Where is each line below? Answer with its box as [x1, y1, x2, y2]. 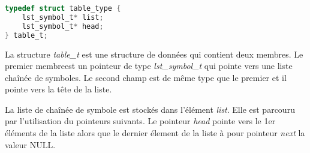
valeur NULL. [5, 138, 56, 151]
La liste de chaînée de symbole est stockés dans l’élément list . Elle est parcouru [5, 103, 295, 115]
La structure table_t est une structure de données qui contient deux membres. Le [5, 47, 303, 60]
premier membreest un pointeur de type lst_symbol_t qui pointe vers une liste [5, 59, 293, 72]
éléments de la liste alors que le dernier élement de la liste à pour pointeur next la [5, 127, 305, 139]
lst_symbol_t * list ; [22, 13, 104, 22]
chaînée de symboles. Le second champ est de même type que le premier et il [5, 71, 287, 83]
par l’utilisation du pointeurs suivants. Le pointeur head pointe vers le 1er [5, 115, 276, 127]
